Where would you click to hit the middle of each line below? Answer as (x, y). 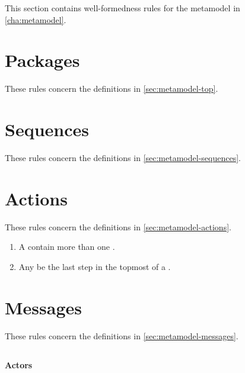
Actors (19, 364)
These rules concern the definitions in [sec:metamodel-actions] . (118, 226)
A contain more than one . (67, 247)
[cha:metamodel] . (36, 19)
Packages (42, 60)
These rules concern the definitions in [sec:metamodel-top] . (112, 89)
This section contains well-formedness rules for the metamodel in (122, 8)
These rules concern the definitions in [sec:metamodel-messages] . (122, 335)
